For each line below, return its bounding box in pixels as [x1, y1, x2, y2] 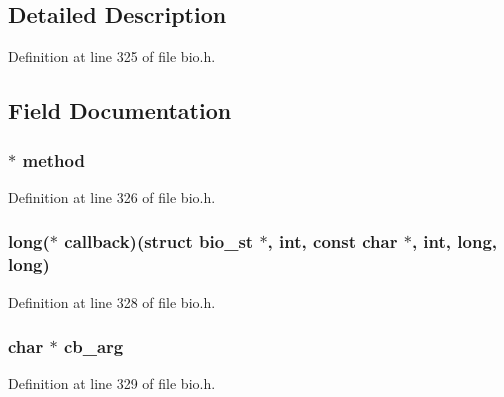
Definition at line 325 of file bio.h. [8, 46, 216, 67]
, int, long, [411, 229, 498, 254]
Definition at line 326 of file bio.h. [8, 186, 216, 207]
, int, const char [267, 229, 398, 254]
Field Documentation [8, 95, 232, 126]
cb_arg [63, 334, 124, 359]
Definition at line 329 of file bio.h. [8, 373, 216, 394]
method [22, 147, 85, 172]
